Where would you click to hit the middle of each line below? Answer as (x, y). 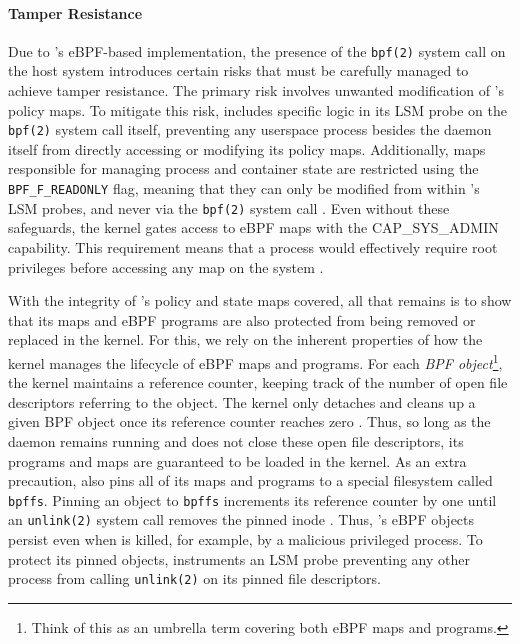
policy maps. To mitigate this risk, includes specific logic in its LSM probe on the (257, 109)
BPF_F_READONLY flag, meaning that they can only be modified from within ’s (244, 188)
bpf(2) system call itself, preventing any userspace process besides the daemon (250, 129)
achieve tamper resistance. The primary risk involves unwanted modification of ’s (256, 90)
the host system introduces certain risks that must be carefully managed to (238, 70)
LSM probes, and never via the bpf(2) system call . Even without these (229, 207)
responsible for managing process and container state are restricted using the (243, 168)
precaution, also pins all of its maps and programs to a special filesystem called (250, 480)
